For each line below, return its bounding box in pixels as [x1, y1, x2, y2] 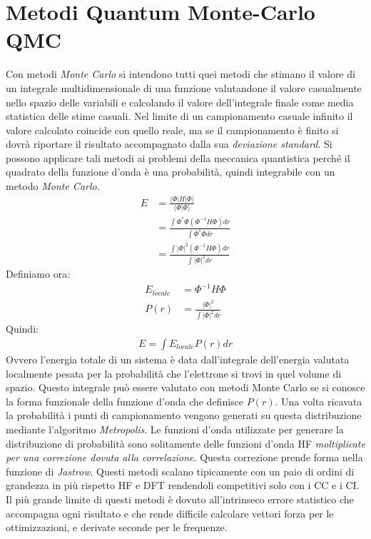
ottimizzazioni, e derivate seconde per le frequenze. [6, 520, 228, 535]
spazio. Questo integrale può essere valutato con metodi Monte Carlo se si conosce [6, 380, 365, 395]
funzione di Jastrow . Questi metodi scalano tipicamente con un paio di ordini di [6, 463, 355, 478]
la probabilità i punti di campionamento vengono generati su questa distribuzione [6, 408, 362, 423]
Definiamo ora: [6, 266, 71, 281]
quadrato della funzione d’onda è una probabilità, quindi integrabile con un [6, 164, 335, 179]
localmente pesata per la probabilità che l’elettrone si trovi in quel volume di [6, 366, 342, 381]
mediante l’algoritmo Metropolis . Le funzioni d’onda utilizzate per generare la [6, 421, 344, 436]
